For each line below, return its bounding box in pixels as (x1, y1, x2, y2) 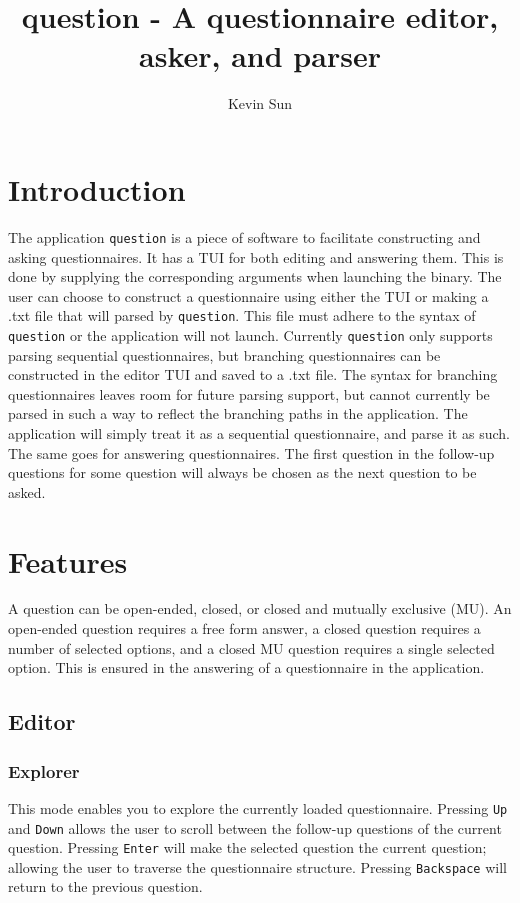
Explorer (8, 758, 80, 783)
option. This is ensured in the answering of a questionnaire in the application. (8, 657, 485, 678)
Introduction (8, 168, 186, 209)
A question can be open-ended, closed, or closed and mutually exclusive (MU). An (8, 598, 512, 619)
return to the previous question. (8, 876, 203, 897)
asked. (8, 481, 46, 502)
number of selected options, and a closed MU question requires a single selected (8, 637, 495, 658)
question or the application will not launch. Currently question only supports (8, 324, 493, 345)
